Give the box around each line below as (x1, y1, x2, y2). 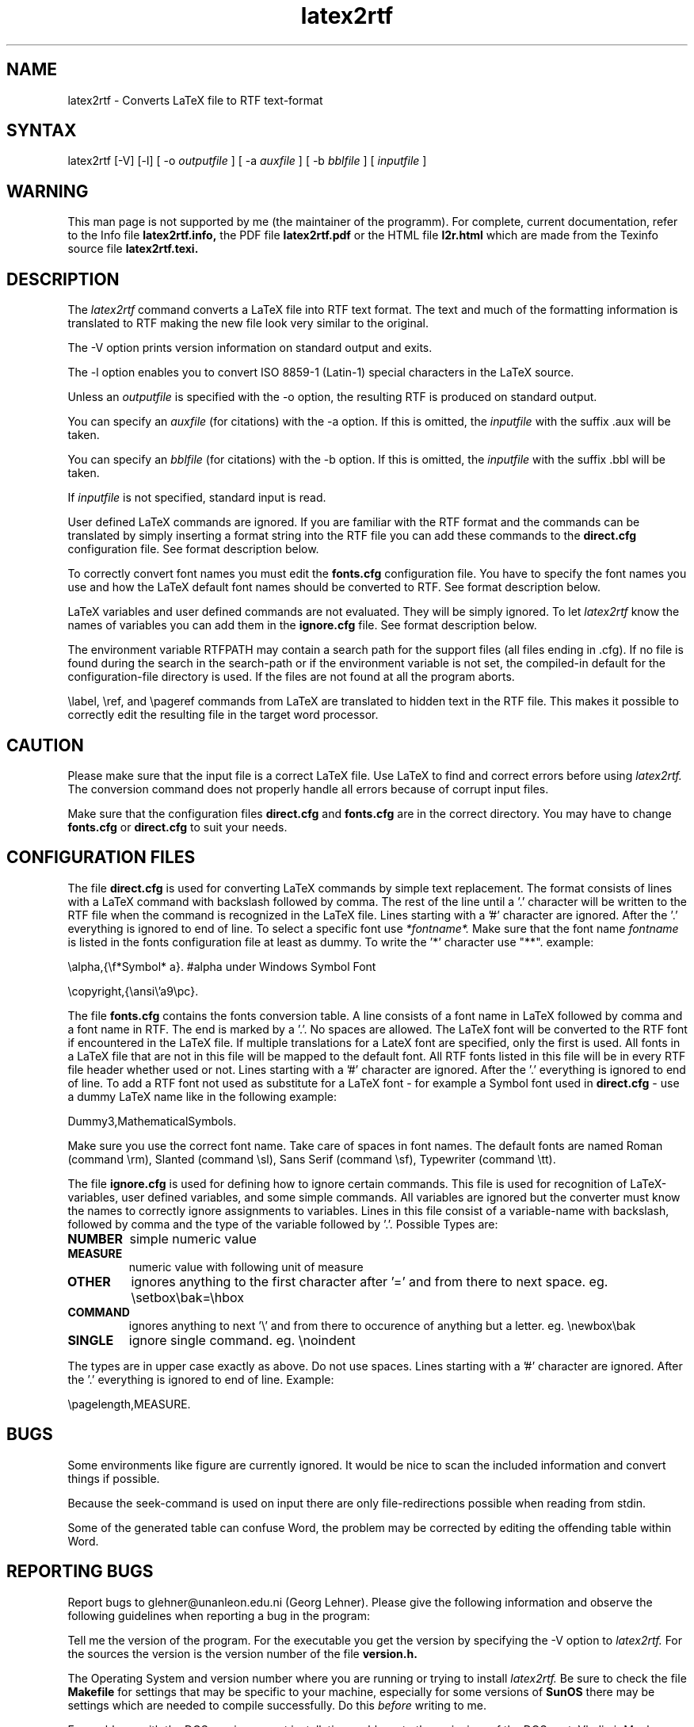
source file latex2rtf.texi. (67, 242, 199, 256)
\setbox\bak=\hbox (131, 1289, 244, 1305)
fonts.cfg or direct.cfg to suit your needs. (67, 820, 288, 834)
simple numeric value (129, 1230, 257, 1247)
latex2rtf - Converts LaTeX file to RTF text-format (67, 93, 323, 107)
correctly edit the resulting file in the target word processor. (67, 708, 379, 722)
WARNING (6, 181, 89, 201)
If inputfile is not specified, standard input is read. (67, 491, 326, 505)
